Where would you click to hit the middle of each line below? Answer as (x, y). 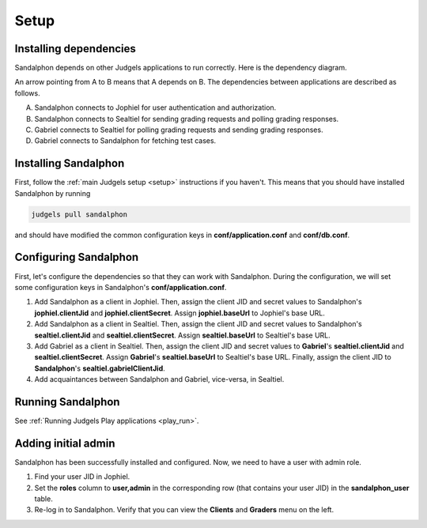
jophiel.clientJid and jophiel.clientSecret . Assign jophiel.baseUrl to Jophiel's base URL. (180, 313)
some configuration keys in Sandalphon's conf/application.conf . (121, 287)
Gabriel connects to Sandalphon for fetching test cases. (125, 141)
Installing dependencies (75, 49)
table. (43, 499)
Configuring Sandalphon (77, 257)
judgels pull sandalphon (79, 214)
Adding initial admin (65, 443)
